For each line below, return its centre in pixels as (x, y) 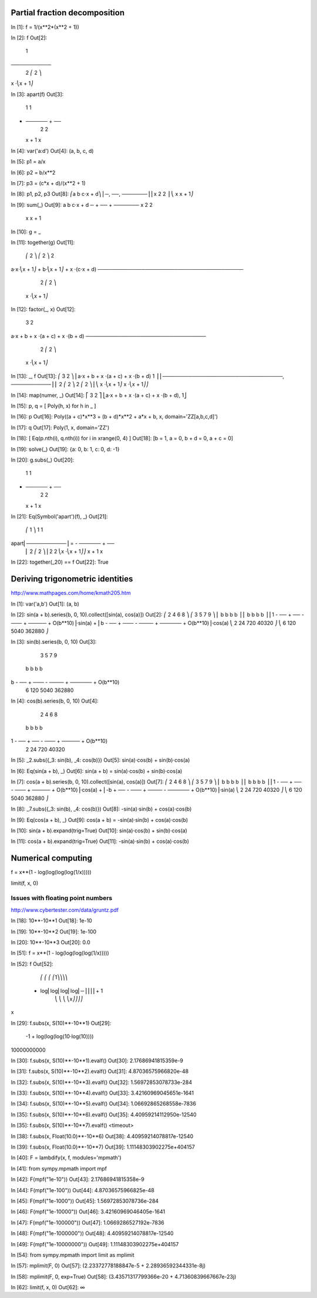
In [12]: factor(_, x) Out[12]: (43, 309)
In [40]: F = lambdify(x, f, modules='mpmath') (66, 1158)
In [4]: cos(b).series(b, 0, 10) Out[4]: (55, 701)
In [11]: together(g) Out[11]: (43, 242)
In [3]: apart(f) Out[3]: (37, 94)
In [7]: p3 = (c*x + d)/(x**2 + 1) (48, 183)
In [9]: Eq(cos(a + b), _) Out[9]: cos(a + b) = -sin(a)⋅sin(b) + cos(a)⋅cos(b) (100, 819)
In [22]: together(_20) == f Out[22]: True (60, 562)
